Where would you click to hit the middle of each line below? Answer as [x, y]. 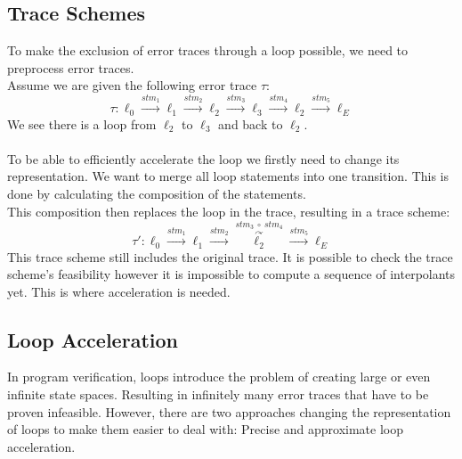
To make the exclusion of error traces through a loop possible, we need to [208, 50]
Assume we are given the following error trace [132, 85]
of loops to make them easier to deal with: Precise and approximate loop [206, 429]
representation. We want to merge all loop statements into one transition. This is [228, 176]
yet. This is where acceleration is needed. [119, 291]
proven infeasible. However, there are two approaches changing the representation [229, 411]
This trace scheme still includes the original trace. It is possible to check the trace [230, 256]
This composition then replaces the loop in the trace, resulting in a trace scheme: [229, 211]
